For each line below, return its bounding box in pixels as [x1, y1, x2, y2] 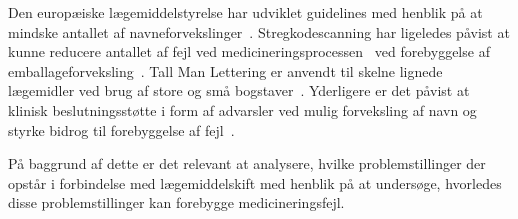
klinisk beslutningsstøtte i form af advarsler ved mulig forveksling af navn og [8, 99, 477, 120]
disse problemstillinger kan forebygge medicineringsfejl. [8, 192, 345, 213]
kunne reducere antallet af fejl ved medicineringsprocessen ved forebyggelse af [8, 41, 490, 62]
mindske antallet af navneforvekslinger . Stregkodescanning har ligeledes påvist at [8, 21, 510, 42]
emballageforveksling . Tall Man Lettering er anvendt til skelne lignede [8, 60, 443, 81]
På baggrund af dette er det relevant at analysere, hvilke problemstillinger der [8, 153, 486, 174]
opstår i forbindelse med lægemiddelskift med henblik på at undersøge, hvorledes [8, 172, 502, 193]
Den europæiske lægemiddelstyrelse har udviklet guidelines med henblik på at [8, 2, 483, 22]
